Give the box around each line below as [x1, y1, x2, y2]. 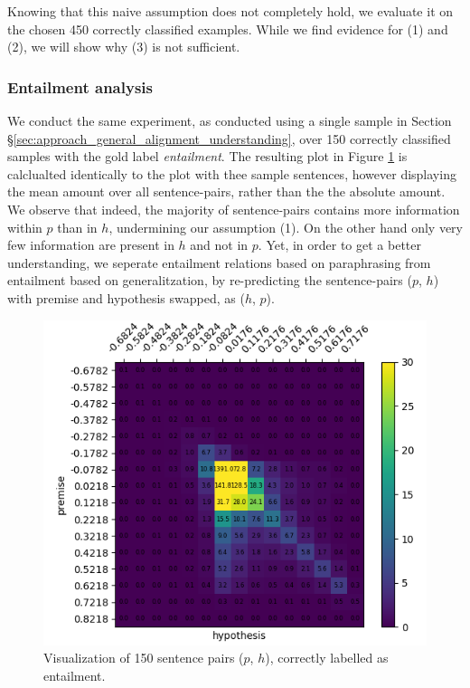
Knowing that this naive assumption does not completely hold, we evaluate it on [7, 2, 454, 20]
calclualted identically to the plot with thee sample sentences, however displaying [7, 164, 456, 183]
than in [57, 217, 98, 236]
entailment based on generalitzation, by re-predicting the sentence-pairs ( [7, 271, 412, 290]
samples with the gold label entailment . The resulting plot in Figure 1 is [7, 147, 408, 166]
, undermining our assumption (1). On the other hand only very [108, 217, 463, 236]
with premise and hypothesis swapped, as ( [7, 288, 245, 307]
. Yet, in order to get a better [258, 235, 422, 254]
